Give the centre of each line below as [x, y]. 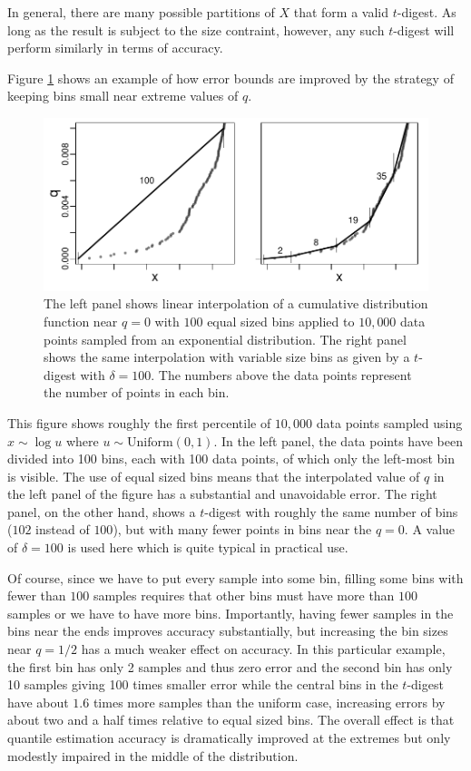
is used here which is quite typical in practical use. [208, 547]
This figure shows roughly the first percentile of [139, 422]
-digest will [424, 29]
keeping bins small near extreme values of [123, 96]
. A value [430, 529]
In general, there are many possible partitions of [141, 12]
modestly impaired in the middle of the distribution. [153, 755]
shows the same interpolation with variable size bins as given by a [227, 357]
